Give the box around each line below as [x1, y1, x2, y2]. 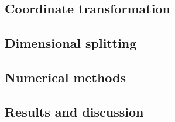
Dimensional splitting [5, 34, 137, 52]
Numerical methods [5, 68, 126, 86]
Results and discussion [5, 102, 144, 120]
